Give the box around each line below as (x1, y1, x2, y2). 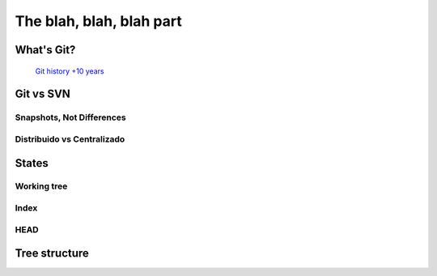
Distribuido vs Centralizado (15, 134, 125, 145)
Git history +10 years (35, 66, 104, 76)
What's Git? (15, 43, 76, 57)
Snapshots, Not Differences (15, 112, 127, 123)
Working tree (15, 180, 68, 192)
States (15, 156, 49, 170)
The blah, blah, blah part (15, 12, 182, 30)
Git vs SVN (15, 87, 70, 101)
